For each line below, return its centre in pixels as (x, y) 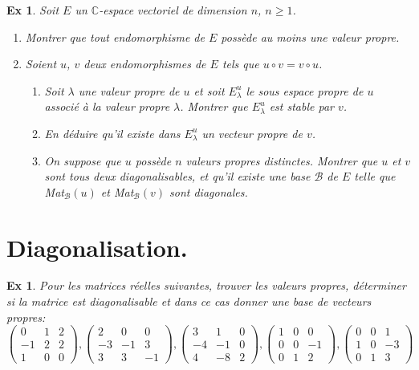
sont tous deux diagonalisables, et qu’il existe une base (177, 176)
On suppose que (83, 160)
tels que (240, 64)
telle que (375, 176)
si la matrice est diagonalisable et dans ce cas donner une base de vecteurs (189, 301)
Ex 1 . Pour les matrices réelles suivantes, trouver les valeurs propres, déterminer (206, 285)
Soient (41, 64)
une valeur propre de (129, 90)
